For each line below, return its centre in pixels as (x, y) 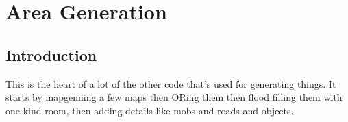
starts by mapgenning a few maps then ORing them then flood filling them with (174, 97)
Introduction (51, 54)
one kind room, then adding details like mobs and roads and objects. (150, 110)
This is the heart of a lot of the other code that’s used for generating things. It (171, 83)
